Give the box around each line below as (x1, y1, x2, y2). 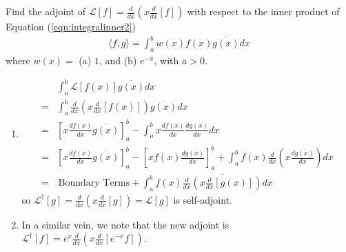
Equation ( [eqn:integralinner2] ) (6, 19, 136, 33)
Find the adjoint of (6, 4, 86, 18)
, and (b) (99, 52, 137, 67)
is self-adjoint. (173, 192, 232, 206)
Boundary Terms (58, 178, 130, 188)
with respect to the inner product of (187, 4, 340, 18)
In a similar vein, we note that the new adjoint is (21, 217, 230, 231)
